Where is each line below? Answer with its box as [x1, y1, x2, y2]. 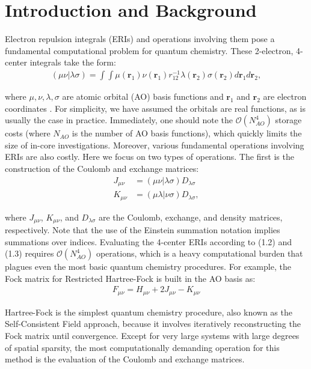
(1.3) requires [5, 247, 54, 260]
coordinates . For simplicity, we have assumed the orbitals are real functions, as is [5, 102, 306, 114]
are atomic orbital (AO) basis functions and [62, 90, 224, 103]
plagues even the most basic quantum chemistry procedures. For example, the [5, 260, 291, 273]
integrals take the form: [29, 56, 116, 69]
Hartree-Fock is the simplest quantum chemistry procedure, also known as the [5, 305, 292, 318]
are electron [263, 90, 307, 103]
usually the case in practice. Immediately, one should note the [5, 114, 233, 126]
